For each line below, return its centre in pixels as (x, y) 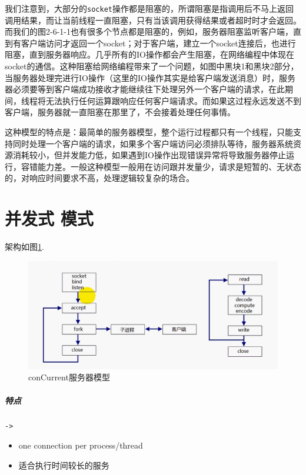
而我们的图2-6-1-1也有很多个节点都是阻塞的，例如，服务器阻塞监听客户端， (149, 31)
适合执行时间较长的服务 (64, 465)
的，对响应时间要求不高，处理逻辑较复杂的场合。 (99, 178)
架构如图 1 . (24, 247)
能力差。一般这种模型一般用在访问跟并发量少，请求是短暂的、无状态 (169, 166)
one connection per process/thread (81, 445)
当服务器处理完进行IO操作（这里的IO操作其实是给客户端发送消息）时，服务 (150, 77)
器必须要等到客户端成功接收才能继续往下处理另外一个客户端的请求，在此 (145, 89)
